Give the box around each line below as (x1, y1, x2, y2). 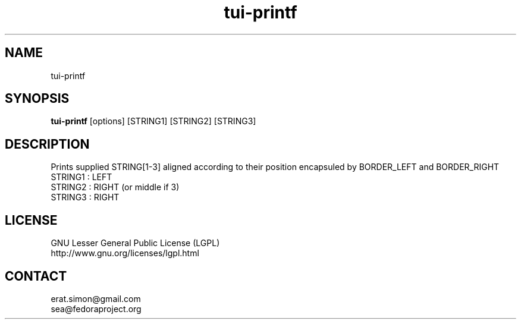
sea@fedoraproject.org (51, 303, 142, 314)
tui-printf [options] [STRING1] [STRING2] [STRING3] (51, 116, 256, 127)
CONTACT (5, 268, 67, 284)
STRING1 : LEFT (51, 172, 112, 183)
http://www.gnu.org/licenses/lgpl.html (51, 248, 199, 259)
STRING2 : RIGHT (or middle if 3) (51, 182, 180, 193)
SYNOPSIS (5, 91, 70, 106)
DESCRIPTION (5, 136, 90, 152)
